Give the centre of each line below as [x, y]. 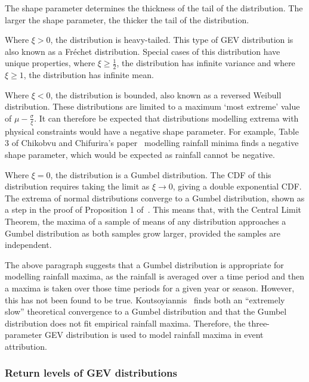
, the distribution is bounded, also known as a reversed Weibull [166, 94]
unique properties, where [50, 63]
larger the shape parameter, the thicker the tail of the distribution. [127, 19]
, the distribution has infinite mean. [89, 75]
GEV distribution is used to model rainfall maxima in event [154, 335]
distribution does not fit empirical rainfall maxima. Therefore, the [125, 323]
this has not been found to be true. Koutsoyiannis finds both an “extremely [145, 299]
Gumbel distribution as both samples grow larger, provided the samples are [143, 233]
